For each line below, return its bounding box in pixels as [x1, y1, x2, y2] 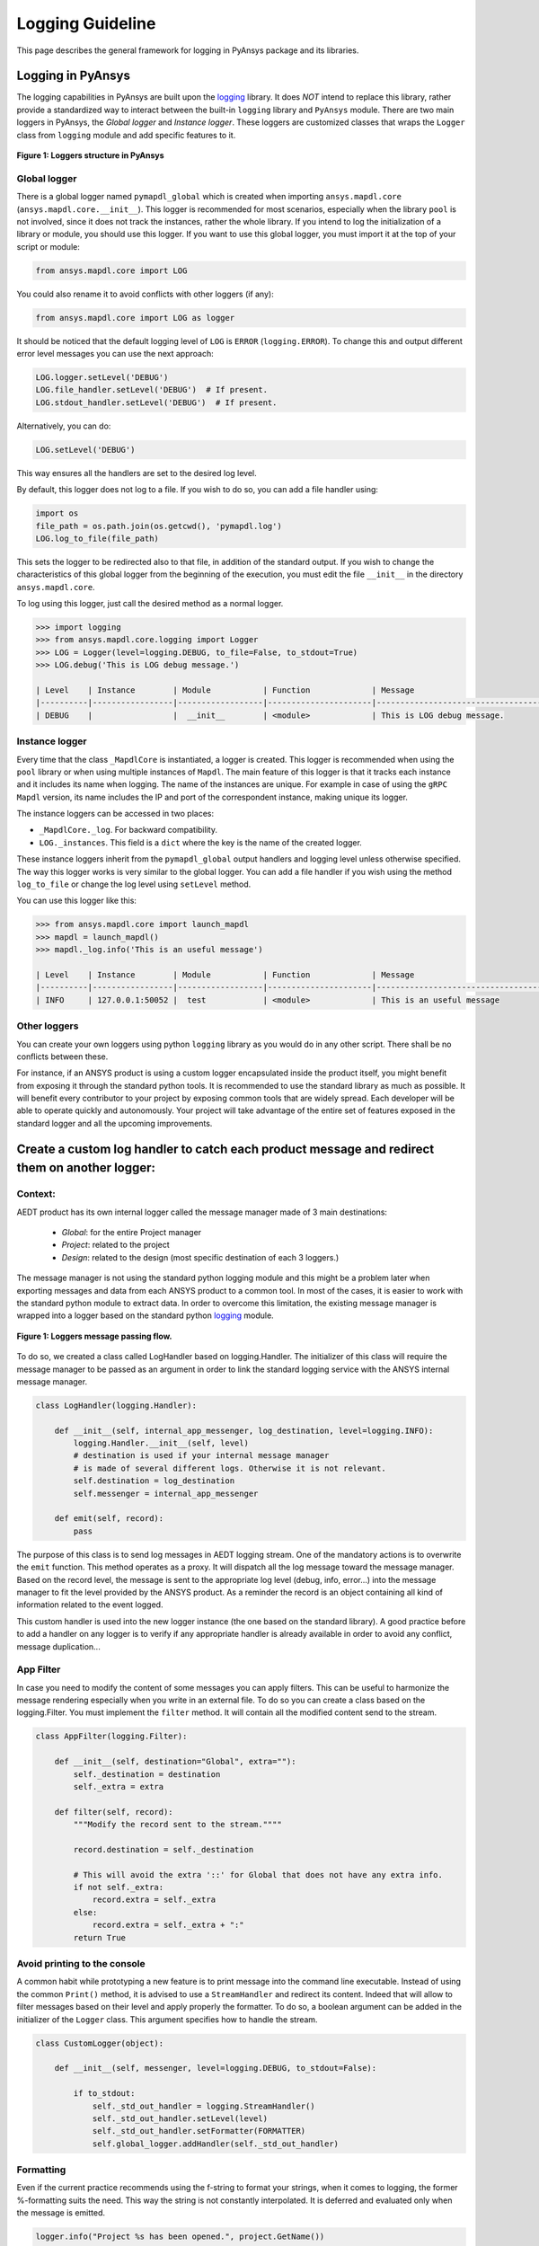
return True [73, 1932, 126, 1942]
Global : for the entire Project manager [61, 1226, 202, 1237]
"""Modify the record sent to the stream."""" [73, 1819, 282, 1830]
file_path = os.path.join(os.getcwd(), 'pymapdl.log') [35, 521, 282, 531]
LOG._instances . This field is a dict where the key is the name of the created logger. [39, 836, 363, 848]
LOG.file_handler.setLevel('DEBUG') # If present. [35, 385, 269, 395]
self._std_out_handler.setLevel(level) [92, 2113, 269, 2124]
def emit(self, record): [54, 1514, 164, 1524]
